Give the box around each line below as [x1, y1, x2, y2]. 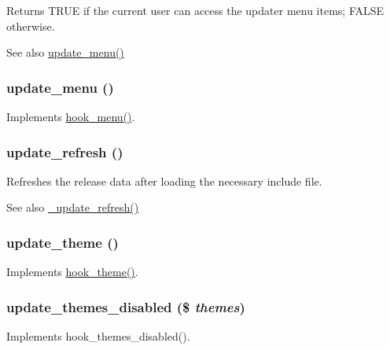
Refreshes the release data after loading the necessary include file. [6, 172, 322, 189]
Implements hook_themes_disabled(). [6, 328, 190, 344]
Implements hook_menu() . [6, 109, 135, 124]
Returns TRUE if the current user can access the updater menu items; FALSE [6, 2, 384, 18]
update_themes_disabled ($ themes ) [6, 297, 245, 316]
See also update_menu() [6, 44, 124, 61]
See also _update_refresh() [6, 199, 139, 216]
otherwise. [6, 17, 55, 34]
